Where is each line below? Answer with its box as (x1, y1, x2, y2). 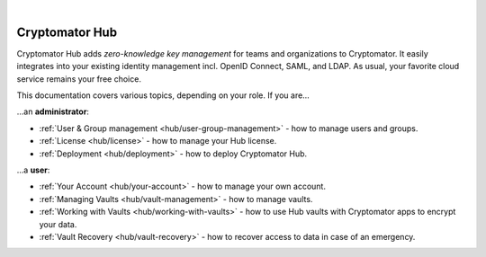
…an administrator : (16, 106, 90, 117)
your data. (39, 218, 77, 229)
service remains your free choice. (16, 73, 141, 84)
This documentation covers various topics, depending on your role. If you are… (16, 90, 310, 101)
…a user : (16, 164, 50, 175)
